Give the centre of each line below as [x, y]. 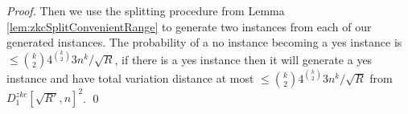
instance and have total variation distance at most [130, 77]
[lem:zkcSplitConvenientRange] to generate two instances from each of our [189, 26]
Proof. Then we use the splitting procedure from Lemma [146, 10]
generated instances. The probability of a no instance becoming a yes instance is [204, 42]
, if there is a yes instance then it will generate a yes [243, 59]
